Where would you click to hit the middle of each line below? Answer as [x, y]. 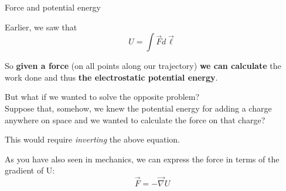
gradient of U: [30, 170]
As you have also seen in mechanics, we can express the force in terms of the [142, 159]
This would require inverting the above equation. [92, 139]
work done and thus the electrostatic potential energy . [111, 77]
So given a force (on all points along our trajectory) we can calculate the [143, 66]
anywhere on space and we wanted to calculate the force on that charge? [135, 119]
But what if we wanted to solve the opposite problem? [102, 97]
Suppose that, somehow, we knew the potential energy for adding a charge [138, 108]
